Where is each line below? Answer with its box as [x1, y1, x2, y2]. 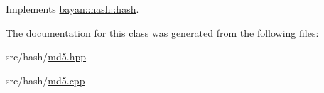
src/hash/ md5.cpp [6, 72, 85, 87]
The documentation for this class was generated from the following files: [6, 25, 319, 40]
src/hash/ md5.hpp [6, 49, 87, 64]
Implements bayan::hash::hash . [6, 1, 139, 16]
